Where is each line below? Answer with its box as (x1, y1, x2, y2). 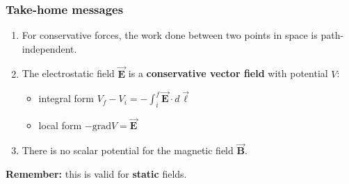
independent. (22, 41, 77, 56)
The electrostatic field (22, 66, 115, 81)
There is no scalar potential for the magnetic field (22, 143, 234, 158)
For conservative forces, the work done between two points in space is (22, 28, 318, 42)
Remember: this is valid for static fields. (6, 166, 187, 181)
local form (38, 118, 82, 133)
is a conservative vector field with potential (128, 66, 328, 81)
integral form (38, 91, 95, 106)
